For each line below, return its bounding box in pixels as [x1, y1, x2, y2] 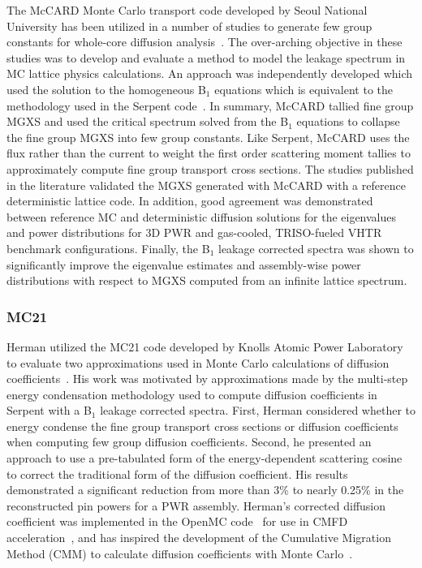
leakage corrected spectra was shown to [218, 239, 414, 256]
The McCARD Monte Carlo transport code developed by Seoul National [6, 2, 368, 18]
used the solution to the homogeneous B [6, 80, 206, 97]
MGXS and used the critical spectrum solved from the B [6, 113, 289, 130]
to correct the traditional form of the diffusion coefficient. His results [6, 465, 348, 482]
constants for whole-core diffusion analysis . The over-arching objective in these [6, 33, 403, 50]
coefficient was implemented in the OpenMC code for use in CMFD [6, 513, 348, 530]
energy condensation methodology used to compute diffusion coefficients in [6, 385, 377, 402]
